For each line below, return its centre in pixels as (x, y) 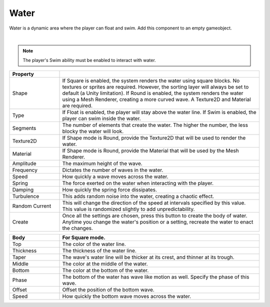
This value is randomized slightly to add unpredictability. (128, 209)
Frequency (25, 170)
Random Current (32, 206)
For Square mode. (84, 237)
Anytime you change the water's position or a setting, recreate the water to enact (158, 222)
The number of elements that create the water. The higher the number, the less (155, 125)
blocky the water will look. (93, 131)
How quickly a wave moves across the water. (115, 176)
